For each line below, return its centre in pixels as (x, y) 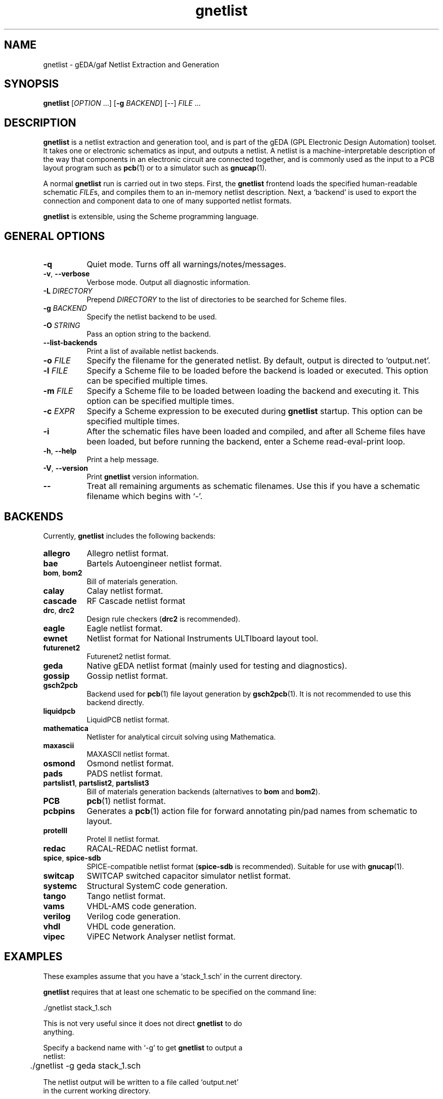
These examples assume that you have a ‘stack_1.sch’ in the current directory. (173, 976)
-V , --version (65, 468)
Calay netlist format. (125, 591)
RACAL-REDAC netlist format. (142, 848)
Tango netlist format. (126, 896)
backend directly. (115, 702)
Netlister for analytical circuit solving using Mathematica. (181, 737)
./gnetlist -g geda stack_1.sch (85, 1065)
